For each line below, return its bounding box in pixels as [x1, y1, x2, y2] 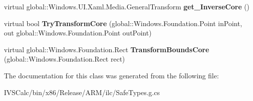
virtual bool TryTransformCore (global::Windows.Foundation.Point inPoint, [4, 18, 242, 28]
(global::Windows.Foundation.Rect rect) [4, 54, 125, 64]
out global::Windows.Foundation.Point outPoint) [4, 28, 152, 38]
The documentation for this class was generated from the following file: [4, 70, 219, 80]
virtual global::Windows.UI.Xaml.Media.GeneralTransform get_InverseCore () [4, 1, 250, 11]
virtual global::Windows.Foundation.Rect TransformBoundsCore [4, 44, 210, 54]
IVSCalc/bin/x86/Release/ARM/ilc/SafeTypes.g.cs [4, 87, 160, 97]
